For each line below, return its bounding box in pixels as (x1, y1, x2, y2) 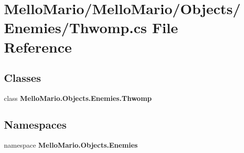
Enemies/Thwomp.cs (4, 18, 147, 38)
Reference (4, 37, 72, 57)
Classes (4, 70, 41, 85)
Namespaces (4, 116, 67, 132)
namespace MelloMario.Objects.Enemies (4, 139, 138, 150)
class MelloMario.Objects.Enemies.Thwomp (4, 93, 152, 103)
